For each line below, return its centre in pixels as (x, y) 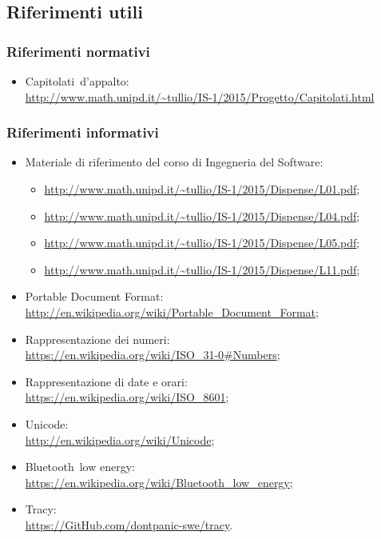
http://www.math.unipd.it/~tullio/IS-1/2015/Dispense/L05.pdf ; (202, 243)
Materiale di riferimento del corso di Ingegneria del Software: (174, 162)
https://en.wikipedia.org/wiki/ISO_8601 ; (127, 397)
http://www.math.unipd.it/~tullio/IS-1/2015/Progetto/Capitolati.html (200, 96)
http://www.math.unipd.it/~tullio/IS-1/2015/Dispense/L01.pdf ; (202, 189)
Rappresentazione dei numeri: (97, 339)
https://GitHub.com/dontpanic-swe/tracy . (129, 524)
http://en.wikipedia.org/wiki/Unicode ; (120, 439)
